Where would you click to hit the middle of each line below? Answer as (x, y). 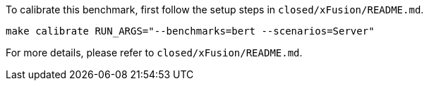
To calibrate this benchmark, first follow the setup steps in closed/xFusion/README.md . (215, 10)
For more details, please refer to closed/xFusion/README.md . (154, 53)
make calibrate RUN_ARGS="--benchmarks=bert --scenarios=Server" (190, 31)
